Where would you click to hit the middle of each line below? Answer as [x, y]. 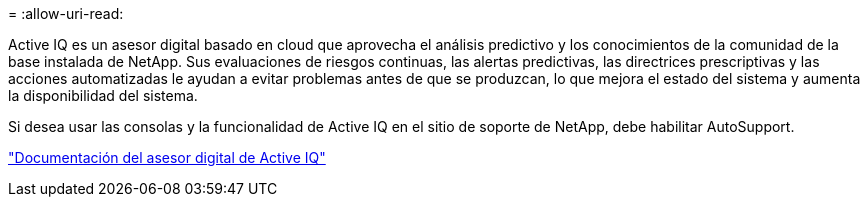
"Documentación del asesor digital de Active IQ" [167, 157]
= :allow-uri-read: [66, 13]
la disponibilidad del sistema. [103, 95]
